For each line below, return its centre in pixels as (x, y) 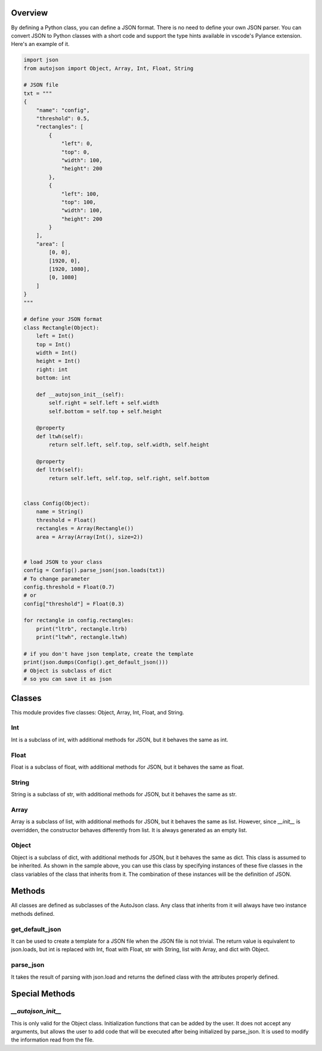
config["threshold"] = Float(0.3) (74, 604)
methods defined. (33, 913)
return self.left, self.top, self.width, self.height (129, 445)
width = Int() (57, 352)
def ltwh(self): (60, 436)
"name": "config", (63, 110)
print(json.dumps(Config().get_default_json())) (96, 662)
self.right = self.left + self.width (104, 403)
